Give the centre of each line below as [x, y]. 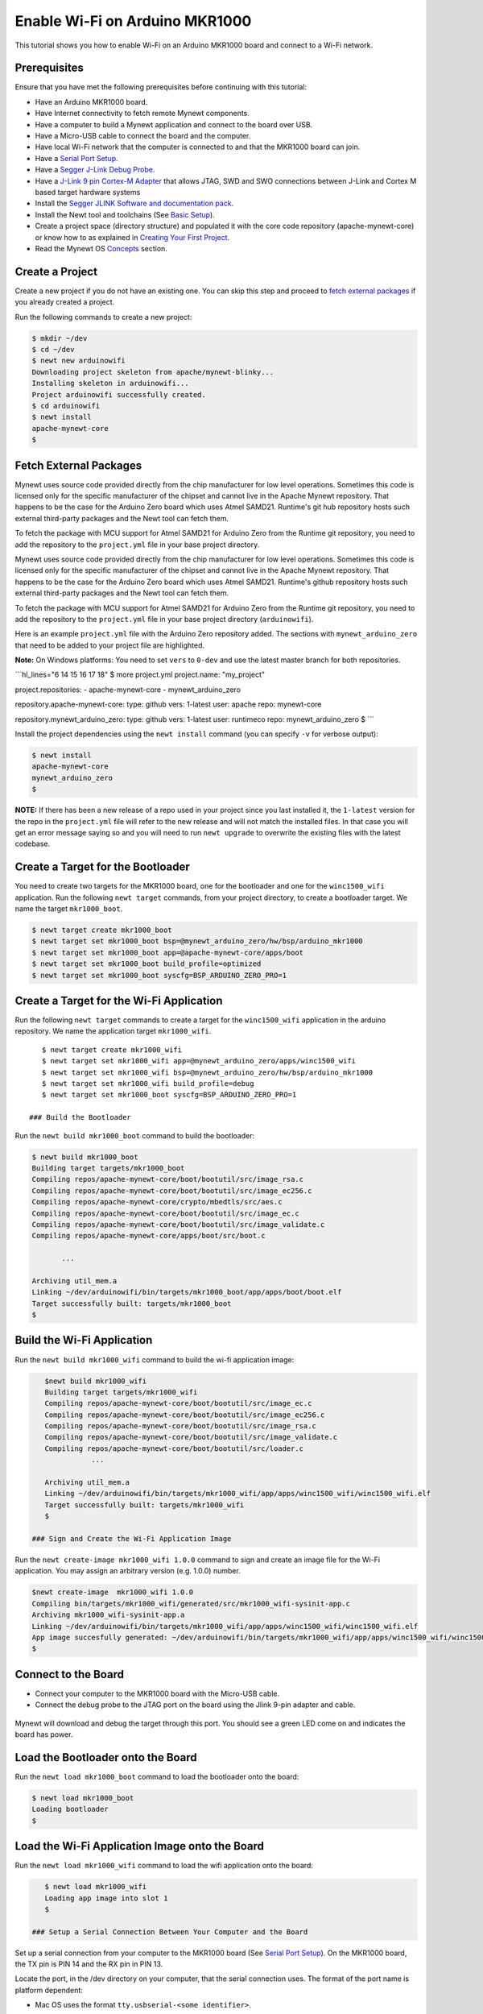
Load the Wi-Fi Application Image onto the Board [140, 1846]
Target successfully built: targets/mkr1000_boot [132, 1303]
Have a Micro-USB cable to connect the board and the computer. [143, 136]
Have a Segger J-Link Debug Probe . [95, 170]
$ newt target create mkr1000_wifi [112, 1050]
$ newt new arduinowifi [79, 361]
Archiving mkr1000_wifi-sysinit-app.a [108, 1615]
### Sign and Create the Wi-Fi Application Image [132, 1539]
